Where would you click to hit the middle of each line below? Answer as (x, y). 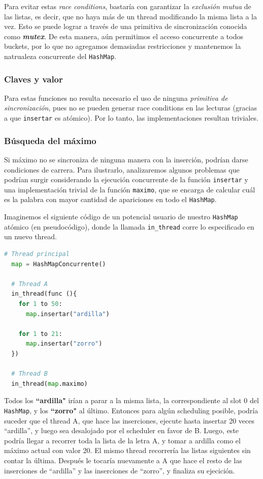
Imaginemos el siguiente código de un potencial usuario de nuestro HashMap (121, 217)
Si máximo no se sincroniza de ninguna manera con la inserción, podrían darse (126, 159)
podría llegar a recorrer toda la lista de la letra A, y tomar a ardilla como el (122, 440)
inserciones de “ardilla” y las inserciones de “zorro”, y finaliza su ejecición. (120, 470)
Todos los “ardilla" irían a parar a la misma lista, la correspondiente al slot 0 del (131, 400)
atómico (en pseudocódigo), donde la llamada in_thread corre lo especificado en (129, 226)
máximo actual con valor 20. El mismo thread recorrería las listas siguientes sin (127, 450)
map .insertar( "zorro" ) (64, 344)
